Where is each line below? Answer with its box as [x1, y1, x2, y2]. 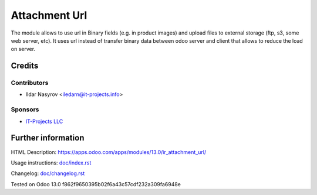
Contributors [11, 79, 49, 87]
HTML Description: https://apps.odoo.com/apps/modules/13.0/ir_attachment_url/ [11, 148, 207, 155]
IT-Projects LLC [25, 118, 63, 125]
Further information [11, 133, 85, 143]
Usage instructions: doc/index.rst [11, 159, 92, 166]
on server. [11, 46, 35, 53]
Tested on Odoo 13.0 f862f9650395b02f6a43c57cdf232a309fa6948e [11, 180, 181, 187]
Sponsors [11, 105, 39, 114]
